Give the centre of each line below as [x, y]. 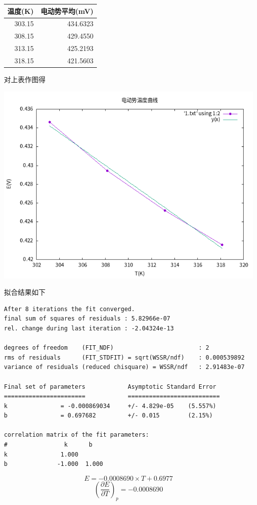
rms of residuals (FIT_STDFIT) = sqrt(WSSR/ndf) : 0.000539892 [124, 357]
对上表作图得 [25, 79]
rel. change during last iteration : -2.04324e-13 [89, 328]
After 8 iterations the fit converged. [69, 309]
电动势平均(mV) [67, 11]
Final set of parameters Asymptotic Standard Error [110, 387]
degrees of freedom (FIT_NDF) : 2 [107, 348]
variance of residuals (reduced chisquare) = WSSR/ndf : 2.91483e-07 [124, 367]
